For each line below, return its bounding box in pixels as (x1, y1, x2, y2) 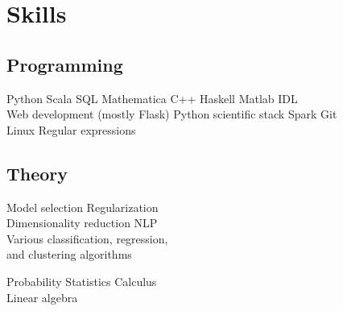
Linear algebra (6, 288, 78, 305)
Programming (6, 52, 123, 77)
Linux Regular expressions (6, 121, 136, 138)
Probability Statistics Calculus (6, 272, 157, 289)
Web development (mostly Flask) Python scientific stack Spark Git (6, 106, 337, 122)
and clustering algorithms (6, 246, 132, 263)
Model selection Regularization (6, 198, 159, 215)
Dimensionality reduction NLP (6, 214, 158, 231)
